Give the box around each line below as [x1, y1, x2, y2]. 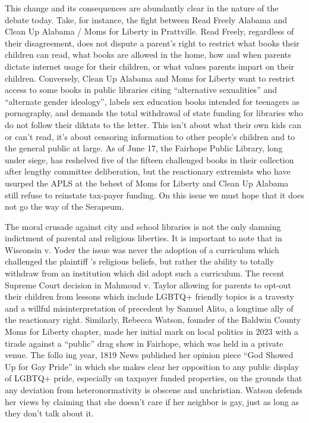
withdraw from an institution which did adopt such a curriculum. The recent [5, 267, 285, 279]
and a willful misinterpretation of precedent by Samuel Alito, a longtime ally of [5, 301, 294, 314]
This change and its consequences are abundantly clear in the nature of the [5, 2, 279, 14]
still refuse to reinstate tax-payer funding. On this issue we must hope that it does [5, 188, 304, 201]
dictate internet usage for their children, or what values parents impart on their [5, 60, 295, 72]
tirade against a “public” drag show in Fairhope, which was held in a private [5, 337, 283, 349]
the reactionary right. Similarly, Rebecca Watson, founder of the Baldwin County [5, 313, 301, 326]
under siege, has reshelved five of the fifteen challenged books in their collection [5, 153, 294, 166]
